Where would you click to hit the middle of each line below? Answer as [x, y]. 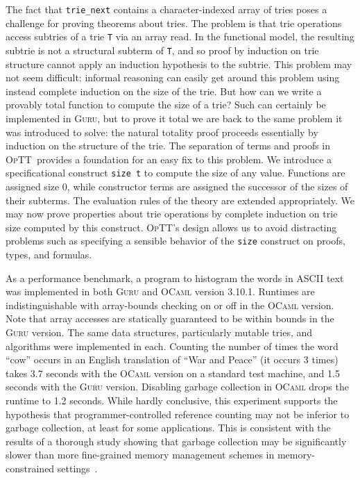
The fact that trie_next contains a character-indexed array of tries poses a [166, 9]
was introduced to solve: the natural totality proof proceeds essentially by [162, 132]
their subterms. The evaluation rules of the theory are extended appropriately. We [180, 200]
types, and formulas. [49, 254]
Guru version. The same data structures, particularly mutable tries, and [159, 332]
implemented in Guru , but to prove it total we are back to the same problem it [174, 118]
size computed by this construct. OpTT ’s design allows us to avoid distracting [171, 227]
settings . [77, 468]
